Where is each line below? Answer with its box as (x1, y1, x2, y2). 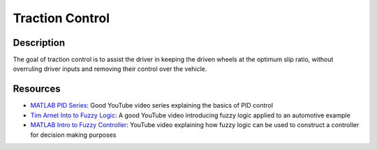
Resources (13, 83, 61, 95)
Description (13, 37, 66, 49)
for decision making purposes (30, 131, 117, 139)
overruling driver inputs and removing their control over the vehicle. (13, 65, 207, 73)
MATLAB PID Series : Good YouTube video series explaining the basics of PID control (30, 101, 274, 110)
